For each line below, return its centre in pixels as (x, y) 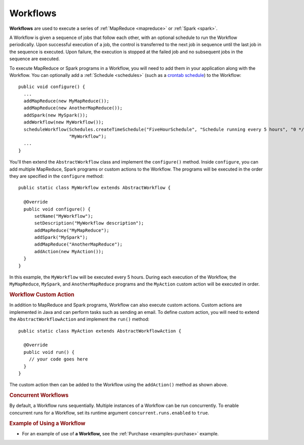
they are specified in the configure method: (56, 176)
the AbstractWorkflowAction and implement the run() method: (79, 319)
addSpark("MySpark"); (61, 237)
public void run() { (49, 352)
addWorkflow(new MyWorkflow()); (64, 122)
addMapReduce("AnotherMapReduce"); (78, 245)
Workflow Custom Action (42, 295)
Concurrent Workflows (39, 395)
